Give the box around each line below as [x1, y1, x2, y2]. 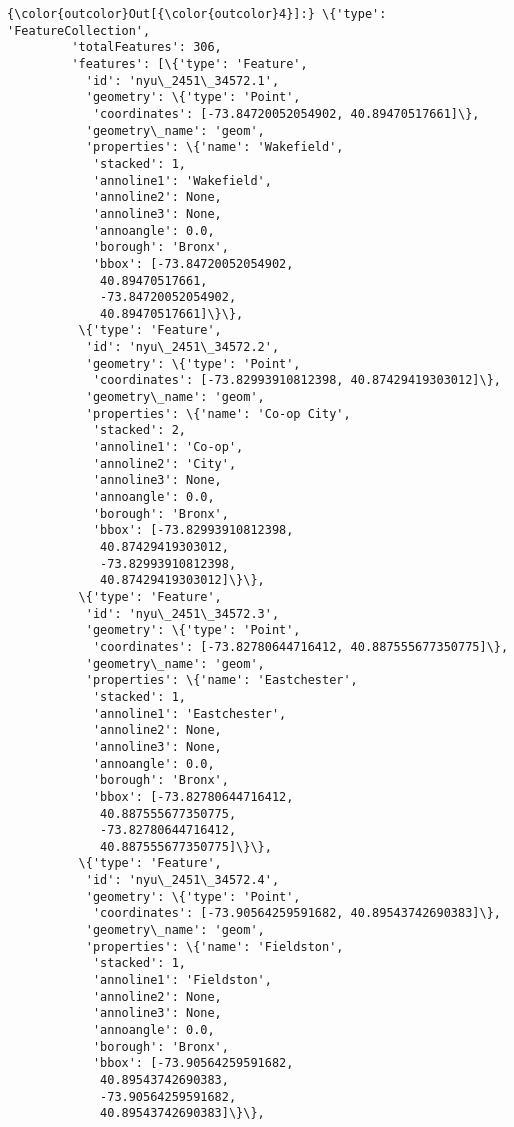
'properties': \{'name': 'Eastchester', [85, 673, 358, 688]
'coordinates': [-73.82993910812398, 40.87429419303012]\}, [92, 373, 501, 388]
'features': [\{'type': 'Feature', [71, 56, 308, 71]
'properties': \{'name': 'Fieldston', [85, 939, 344, 954]
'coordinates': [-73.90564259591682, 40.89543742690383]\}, [92, 906, 501, 921]
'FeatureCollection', [7, 23, 151, 38]
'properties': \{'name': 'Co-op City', [85, 406, 351, 421]
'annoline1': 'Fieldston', [92, 973, 272, 988]
